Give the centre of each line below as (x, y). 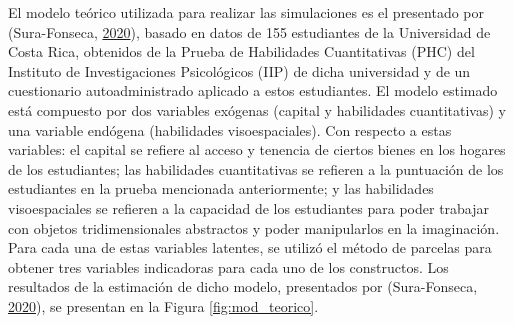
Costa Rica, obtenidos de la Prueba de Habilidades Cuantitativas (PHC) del (241, 51)
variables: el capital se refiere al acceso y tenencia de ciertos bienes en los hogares (257, 149)
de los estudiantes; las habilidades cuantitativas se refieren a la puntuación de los (256, 168)
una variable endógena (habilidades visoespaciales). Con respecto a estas (230, 129)
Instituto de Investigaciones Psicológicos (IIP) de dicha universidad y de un (239, 70)
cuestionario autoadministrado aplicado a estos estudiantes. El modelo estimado (253, 90)
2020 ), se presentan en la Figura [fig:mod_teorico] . (163, 305)
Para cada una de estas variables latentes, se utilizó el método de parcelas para (250, 247)
